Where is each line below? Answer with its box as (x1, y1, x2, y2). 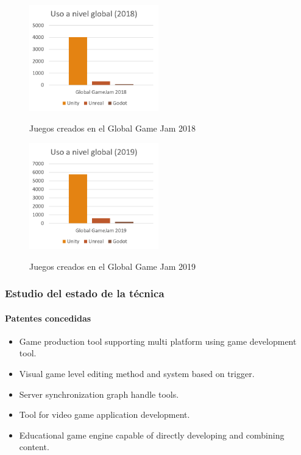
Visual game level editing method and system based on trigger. (19, 367, 255, 379)
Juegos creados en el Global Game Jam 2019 (29, 259, 196, 272)
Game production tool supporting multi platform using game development (19, 334, 297, 347)
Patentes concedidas (5, 311, 91, 324)
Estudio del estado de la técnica (5, 286, 165, 301)
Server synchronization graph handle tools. (19, 387, 179, 400)
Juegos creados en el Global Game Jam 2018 (29, 121, 196, 134)
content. (19, 440, 49, 453)
